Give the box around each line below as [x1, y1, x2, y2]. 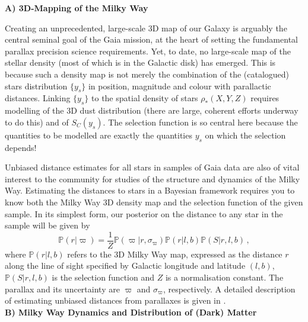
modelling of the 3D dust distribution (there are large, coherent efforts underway [5, 104, 299, 117]
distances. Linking [5, 92, 71, 104]
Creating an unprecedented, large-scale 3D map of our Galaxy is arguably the [5, 21, 287, 34]
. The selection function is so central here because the [103, 115, 298, 128]
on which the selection [205, 128, 286, 141]
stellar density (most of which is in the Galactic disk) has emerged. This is [5, 56, 276, 69]
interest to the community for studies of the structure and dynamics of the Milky [5, 172, 300, 185]
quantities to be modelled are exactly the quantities [5, 128, 192, 141]
